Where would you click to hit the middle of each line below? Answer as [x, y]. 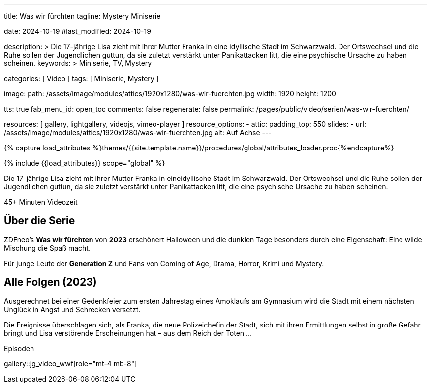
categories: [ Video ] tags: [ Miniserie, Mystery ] [81, 78]
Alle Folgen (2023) [50, 282]
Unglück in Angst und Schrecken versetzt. [72, 309]
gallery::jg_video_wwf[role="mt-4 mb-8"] [71, 363]
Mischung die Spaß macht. [47, 248]
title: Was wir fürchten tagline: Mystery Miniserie [82, 16]
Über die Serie [40, 221]
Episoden [19, 348]
